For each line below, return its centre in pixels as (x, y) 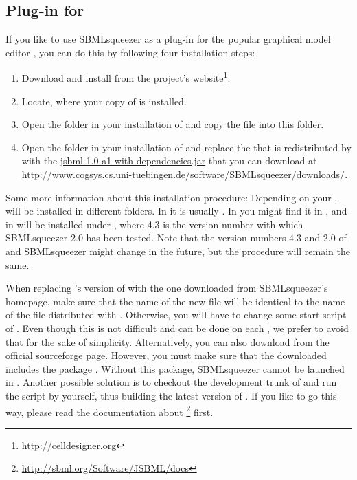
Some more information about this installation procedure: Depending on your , (172, 197)
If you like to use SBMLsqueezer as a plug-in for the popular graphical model (168, 39)
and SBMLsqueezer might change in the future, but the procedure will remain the (178, 251)
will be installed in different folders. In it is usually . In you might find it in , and (176, 211)
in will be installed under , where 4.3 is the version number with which (154, 224)
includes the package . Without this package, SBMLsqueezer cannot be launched (175, 368)
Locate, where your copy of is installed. (104, 101)
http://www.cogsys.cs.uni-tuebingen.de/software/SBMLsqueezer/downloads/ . (185, 174)
